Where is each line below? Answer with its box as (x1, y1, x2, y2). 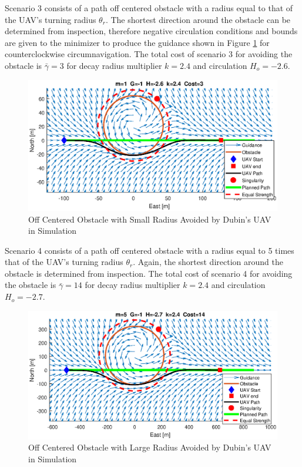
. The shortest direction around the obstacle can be (105, 13, 291, 25)
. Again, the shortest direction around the (133, 256, 283, 268)
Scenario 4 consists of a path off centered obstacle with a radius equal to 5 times (5, 244, 294, 256)
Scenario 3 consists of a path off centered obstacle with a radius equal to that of (5, 2, 293, 14)
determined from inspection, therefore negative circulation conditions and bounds (5, 25, 298, 37)
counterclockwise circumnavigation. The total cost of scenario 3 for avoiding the (5, 48, 293, 60)
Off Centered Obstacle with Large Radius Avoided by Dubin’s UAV (28, 441, 271, 453)
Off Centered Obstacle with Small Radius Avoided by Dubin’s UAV (28, 213, 271, 225)
